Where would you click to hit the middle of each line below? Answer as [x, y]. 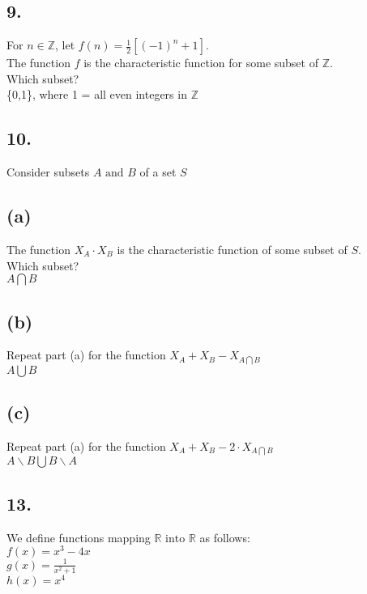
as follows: [225, 537]
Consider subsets [48, 172]
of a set [158, 172]
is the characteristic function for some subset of [201, 63]
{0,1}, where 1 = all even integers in [97, 94]
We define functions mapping [79, 537]
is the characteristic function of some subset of [232, 249]
